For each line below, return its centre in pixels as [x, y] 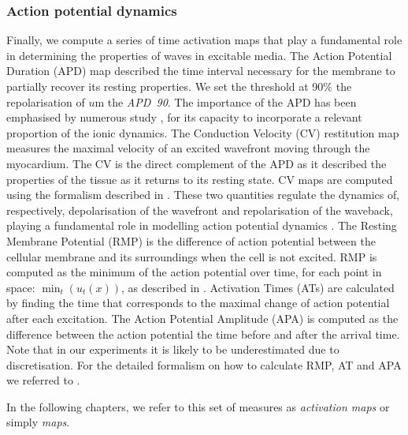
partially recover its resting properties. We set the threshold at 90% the [179, 86]
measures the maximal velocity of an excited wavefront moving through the [188, 148]
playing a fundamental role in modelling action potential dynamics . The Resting [202, 225]
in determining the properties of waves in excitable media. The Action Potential [199, 55]
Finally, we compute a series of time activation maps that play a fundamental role [204, 40]
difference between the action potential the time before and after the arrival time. [203, 334]
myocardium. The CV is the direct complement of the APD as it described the [197, 163]
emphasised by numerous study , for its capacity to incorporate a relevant [184, 117]
